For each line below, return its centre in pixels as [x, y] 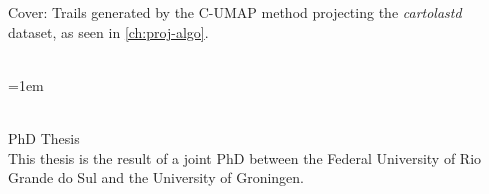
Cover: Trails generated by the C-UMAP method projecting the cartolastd [235, 12]
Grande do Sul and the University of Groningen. [156, 177]
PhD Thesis [44, 137]
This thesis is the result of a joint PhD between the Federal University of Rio [245, 157]
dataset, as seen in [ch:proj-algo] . [108, 31]
